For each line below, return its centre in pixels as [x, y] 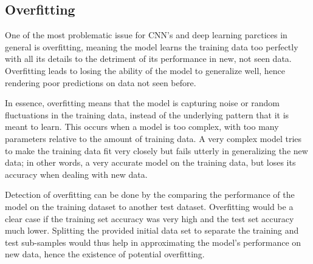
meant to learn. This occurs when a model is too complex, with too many [142, 127]
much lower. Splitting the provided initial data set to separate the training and [152, 230]
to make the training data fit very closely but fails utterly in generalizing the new [156, 150]
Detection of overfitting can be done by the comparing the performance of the [150, 195]
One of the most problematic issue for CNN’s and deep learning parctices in [146, 35]
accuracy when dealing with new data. [76, 174]
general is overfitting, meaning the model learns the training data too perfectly [152, 46]
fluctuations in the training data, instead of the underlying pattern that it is [147, 114]
